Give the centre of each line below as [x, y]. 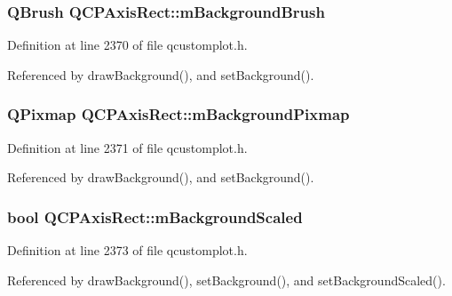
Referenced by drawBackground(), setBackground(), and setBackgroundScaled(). [226, 280]
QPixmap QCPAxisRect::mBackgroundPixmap [178, 114]
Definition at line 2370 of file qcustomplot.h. [127, 45]
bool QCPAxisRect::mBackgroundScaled [155, 216]
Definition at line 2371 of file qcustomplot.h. [127, 147]
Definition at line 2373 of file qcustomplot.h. [127, 250]
